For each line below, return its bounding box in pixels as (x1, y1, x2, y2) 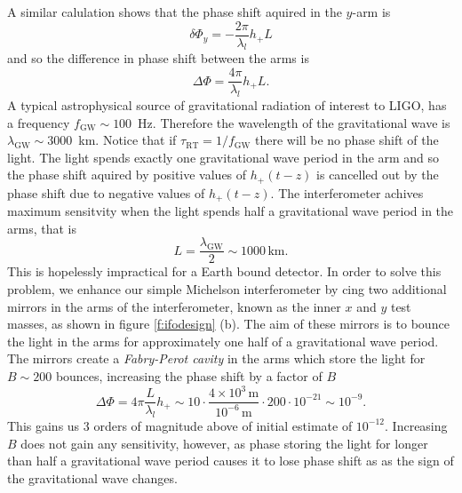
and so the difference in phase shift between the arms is (7, 49, 309, 68)
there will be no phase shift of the (254, 131, 439, 149)
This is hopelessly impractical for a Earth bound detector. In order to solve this (7, 262, 442, 281)
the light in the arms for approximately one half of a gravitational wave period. (7, 331, 439, 350)
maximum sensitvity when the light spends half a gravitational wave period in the (7, 202, 454, 220)
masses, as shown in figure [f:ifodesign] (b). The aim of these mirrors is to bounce (7, 314, 450, 333)
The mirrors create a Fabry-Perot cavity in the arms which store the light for (7, 349, 426, 368)
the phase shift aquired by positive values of (7, 165, 247, 184)
